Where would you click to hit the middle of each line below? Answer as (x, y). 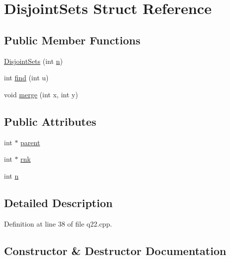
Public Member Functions (72, 40)
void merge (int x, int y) (41, 94)
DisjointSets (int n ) (33, 61)
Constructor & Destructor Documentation (115, 250)
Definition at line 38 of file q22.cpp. (58, 223)
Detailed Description (58, 202)
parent (30, 142)
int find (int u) (26, 78)
